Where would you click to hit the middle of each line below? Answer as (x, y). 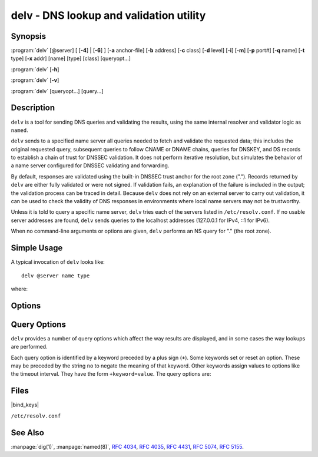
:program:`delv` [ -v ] (35, 80)
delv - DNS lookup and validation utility (108, 15)
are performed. (29, 347)
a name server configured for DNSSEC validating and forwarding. (90, 165)
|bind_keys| (25, 405)
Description (33, 108)
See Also (27, 433)
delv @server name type (56, 276)
